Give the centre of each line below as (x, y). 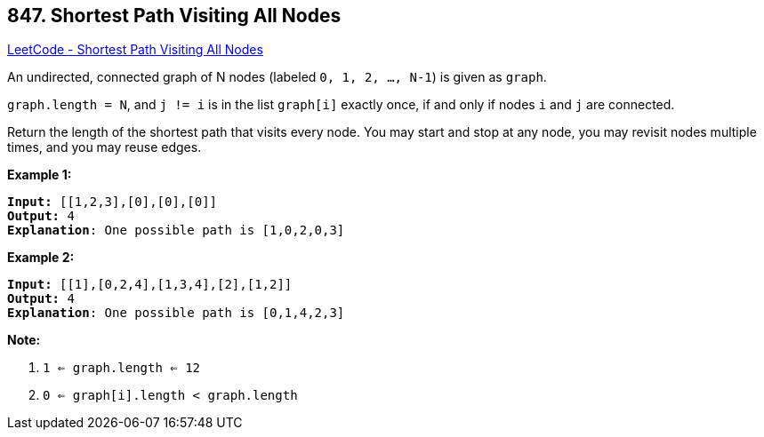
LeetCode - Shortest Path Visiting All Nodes (135, 50)
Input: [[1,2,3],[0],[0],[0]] (113, 202)
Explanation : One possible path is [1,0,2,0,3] (176, 230)
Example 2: (41, 258)
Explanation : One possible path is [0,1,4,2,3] (176, 313)
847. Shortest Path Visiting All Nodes (174, 16)
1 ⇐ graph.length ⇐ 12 (122, 368)
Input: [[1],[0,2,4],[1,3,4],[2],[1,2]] (150, 285)
